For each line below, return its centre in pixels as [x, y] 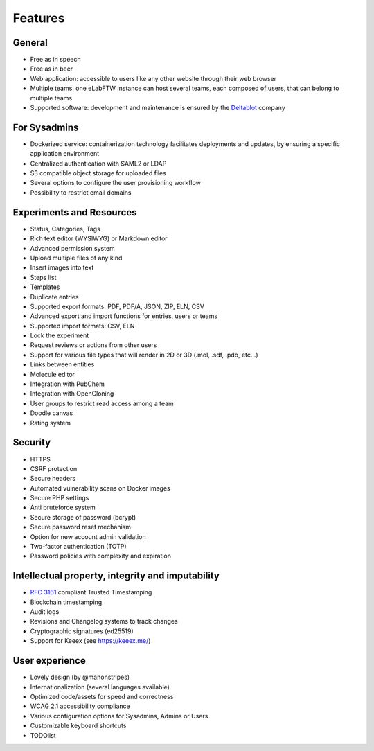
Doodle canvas [52, 413]
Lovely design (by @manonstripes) [80, 677]
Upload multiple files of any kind [76, 258]
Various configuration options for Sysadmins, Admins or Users [119, 716]
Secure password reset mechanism [81, 527]
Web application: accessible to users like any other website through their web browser [153, 78]
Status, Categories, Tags [65, 229]
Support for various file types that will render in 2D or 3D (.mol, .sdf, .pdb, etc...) [144, 355]
